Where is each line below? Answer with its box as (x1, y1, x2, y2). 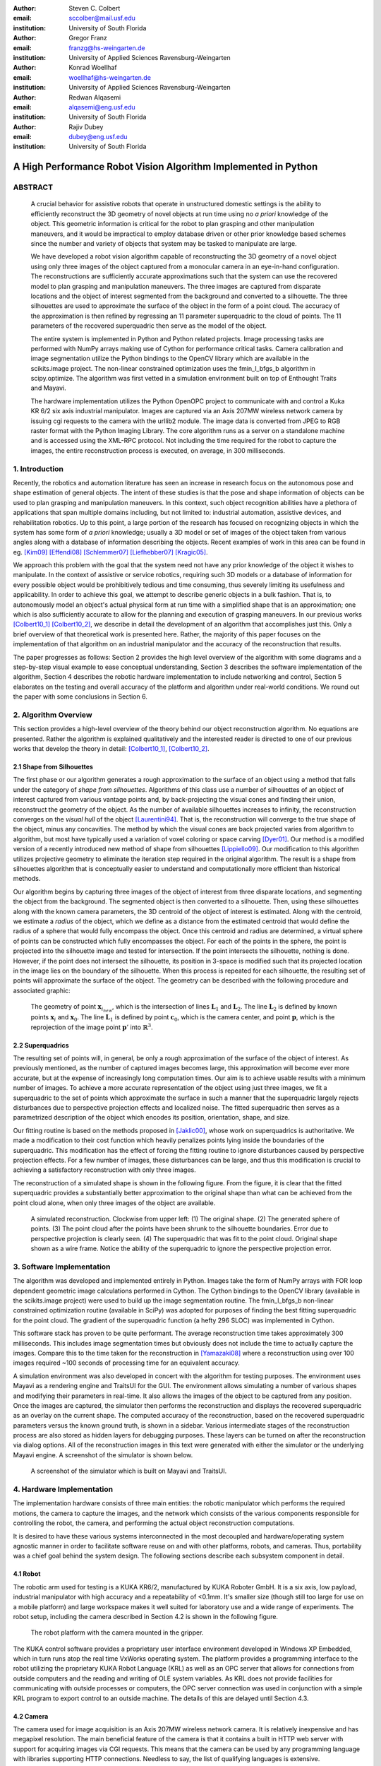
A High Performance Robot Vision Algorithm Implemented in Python (13, 161, 318, 173)
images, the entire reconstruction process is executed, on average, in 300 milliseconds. (30, 446, 286, 455)
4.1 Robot (13, 1570, 41, 1578)
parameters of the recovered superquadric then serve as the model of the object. (30, 321, 267, 330)
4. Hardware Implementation (13, 1484, 113, 1494)
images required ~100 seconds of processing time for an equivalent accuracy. (13, 1358, 240, 1367)
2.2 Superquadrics (13, 1041, 70, 1049)
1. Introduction (13, 463, 64, 473)
